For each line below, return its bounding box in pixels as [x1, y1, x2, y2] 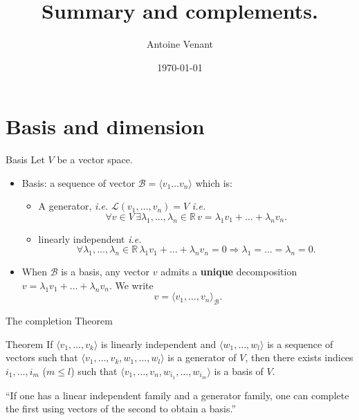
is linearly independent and [101, 336, 217, 351]
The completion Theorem [6, 313, 113, 328]
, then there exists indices [245, 350, 353, 365]
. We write [109, 277, 154, 292]
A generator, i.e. [38, 199, 109, 213]
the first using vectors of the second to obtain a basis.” [6, 401, 237, 416]
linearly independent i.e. [38, 231, 142, 246]
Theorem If [6, 336, 53, 351]
